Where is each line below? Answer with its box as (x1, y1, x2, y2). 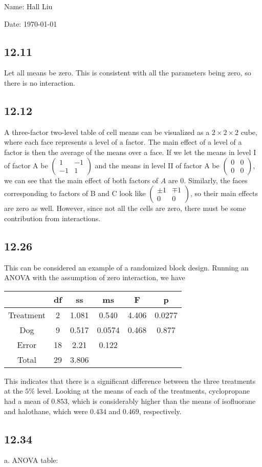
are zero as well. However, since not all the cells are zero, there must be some (4, 203, 246, 213)
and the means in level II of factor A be (95, 160, 220, 170)
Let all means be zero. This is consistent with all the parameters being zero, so (4, 67, 251, 78)
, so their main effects (190, 188, 258, 199)
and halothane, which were (4, 405, 88, 416)
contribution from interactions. (4, 212, 101, 223)
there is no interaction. (4, 77, 75, 88)
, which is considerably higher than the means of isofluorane (68, 395, 256, 406)
